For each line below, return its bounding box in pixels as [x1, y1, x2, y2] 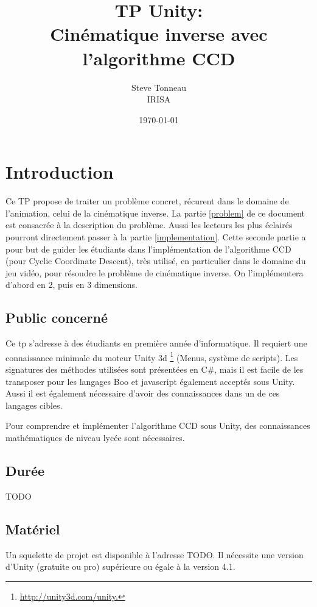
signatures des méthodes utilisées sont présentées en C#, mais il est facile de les [5, 363, 304, 376]
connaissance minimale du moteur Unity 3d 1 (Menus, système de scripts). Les [5, 349, 298, 364]
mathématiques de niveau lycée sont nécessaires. [5, 431, 185, 444]
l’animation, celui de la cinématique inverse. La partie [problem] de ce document [5, 206, 305, 219]
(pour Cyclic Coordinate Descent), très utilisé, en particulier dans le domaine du [5, 254, 306, 267]
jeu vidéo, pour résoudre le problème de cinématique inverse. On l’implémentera [5, 266, 304, 279]
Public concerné [5, 308, 108, 327]
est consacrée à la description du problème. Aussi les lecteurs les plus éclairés [5, 218, 293, 231]
